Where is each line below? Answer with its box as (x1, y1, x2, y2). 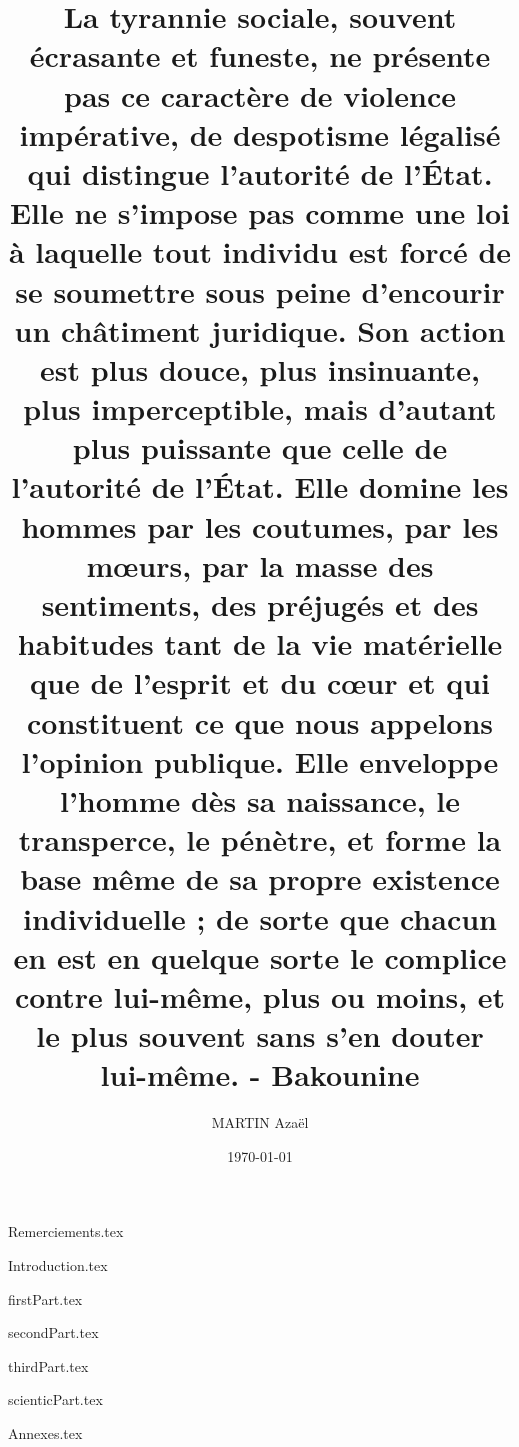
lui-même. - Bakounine (100, 1054, 420, 1095)
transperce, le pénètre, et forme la (18, 819, 502, 860)
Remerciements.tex (8, 1221, 124, 1242)
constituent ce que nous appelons (26, 701, 494, 742)
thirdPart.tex (8, 1355, 89, 1376)
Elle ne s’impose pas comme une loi (9, 192, 511, 233)
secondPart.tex (8, 1322, 99, 1343)
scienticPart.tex (8, 1389, 103, 1410)
